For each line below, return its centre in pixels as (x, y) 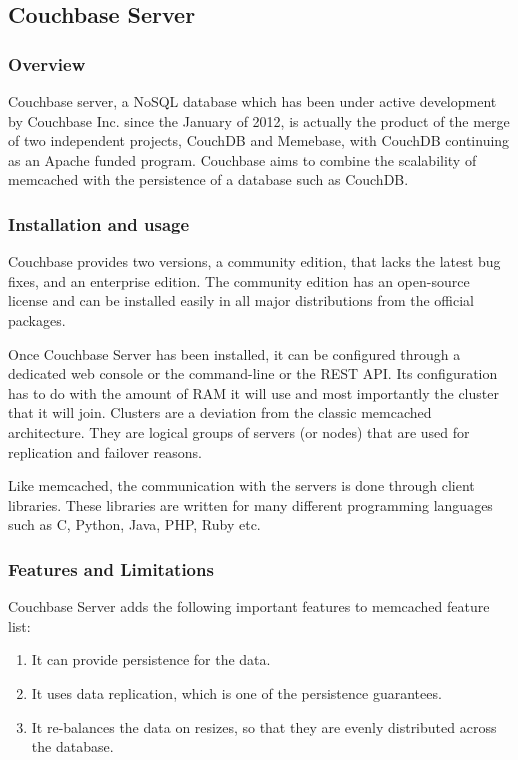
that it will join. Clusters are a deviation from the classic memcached (220, 412)
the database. (72, 746)
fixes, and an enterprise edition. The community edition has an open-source (239, 280)
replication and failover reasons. (105, 451)
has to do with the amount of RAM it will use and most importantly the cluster (253, 392)
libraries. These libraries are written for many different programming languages (250, 504)
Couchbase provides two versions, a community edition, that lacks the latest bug (254, 261)
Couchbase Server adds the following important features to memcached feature (249, 606)
